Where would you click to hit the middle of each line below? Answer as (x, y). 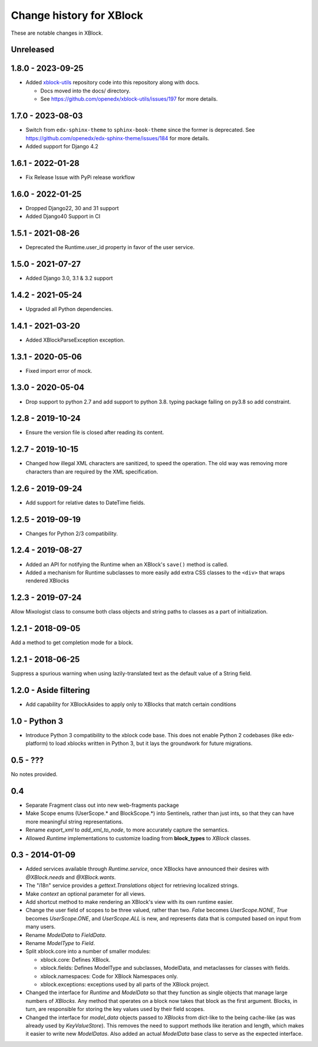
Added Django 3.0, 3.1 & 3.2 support (69, 278)
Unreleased (33, 50)
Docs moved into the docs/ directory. (85, 91)
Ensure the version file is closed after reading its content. (95, 432)
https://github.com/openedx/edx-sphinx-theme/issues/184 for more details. (117, 138)
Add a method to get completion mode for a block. (72, 642)
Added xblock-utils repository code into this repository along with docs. (112, 82)
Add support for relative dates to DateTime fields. (85, 502)
